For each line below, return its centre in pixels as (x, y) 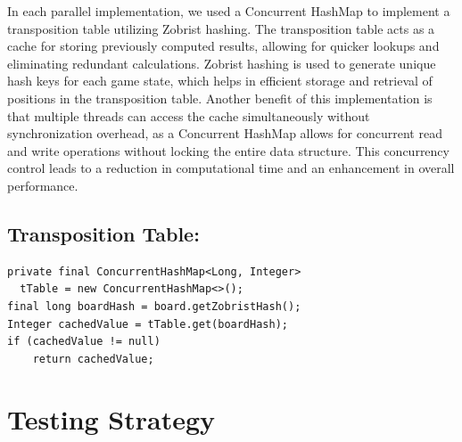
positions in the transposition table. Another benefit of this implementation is (220, 98)
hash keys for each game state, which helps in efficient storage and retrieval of (220, 81)
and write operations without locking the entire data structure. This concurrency (228, 150)
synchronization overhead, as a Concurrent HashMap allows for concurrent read (225, 133)
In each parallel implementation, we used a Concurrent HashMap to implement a (229, 11)
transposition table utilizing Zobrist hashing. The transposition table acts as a (221, 28)
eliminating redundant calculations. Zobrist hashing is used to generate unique (222, 63)
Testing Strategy (111, 419)
